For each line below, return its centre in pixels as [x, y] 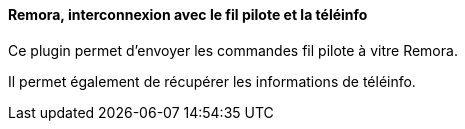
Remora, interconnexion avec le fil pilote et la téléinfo [188, 14]
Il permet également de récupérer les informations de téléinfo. [212, 81]
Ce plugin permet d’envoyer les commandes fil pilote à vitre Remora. [233, 50]
